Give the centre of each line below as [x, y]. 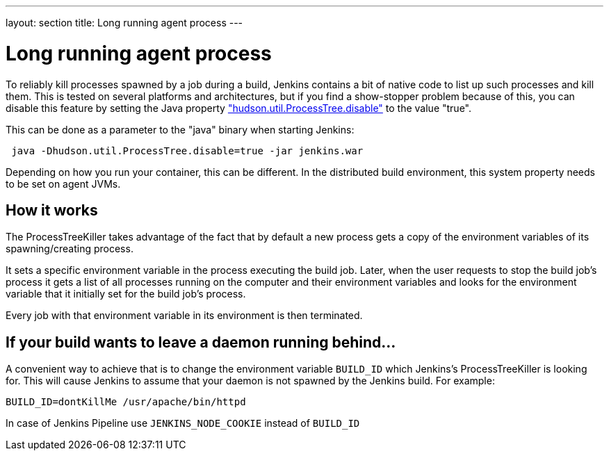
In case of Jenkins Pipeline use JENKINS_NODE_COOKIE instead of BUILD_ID [183, 423]
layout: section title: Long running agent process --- [124, 23]
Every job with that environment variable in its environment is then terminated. [184, 316]
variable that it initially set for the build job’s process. [126, 294]
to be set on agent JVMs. [63, 184]
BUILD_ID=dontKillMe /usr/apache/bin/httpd [126, 402]
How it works [52, 210]
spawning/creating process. [70, 249]
